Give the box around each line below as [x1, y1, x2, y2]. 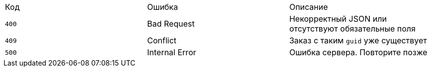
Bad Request [147, 19, 195, 29]
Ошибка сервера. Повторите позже [289, 47, 428, 57]
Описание [289, 2, 328, 12]
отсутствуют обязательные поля [289, 24, 416, 34]
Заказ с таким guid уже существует [289, 35, 427, 45]
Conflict [147, 35, 176, 45]
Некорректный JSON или [289, 14, 387, 24]
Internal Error [147, 47, 196, 57]
